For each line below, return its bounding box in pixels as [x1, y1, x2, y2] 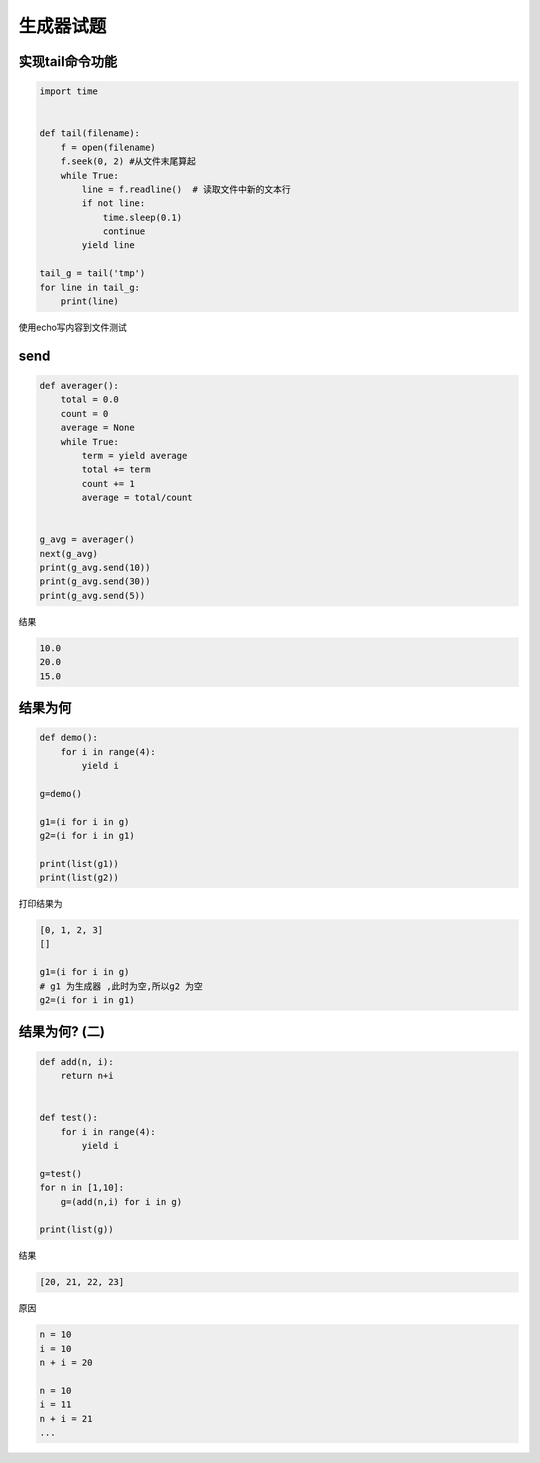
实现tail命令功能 [18, 53, 118, 70]
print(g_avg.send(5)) [39, 590, 146, 601]
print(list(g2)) [39, 872, 120, 884]
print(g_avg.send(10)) [39, 562, 151, 574]
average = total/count [81, 492, 194, 504]
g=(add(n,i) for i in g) [60, 1196, 183, 1207]
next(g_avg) [39, 548, 99, 559]
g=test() [39, 1168, 83, 1179]
